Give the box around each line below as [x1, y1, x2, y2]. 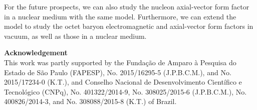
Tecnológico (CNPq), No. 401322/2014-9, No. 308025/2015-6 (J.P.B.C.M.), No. [4, 86, 247, 97]
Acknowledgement [4, 47, 68, 58]
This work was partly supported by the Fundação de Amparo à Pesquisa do [4, 57, 236, 67]
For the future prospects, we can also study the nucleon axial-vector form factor [4, 1, 249, 11]
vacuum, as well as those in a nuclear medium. [4, 30, 147, 41]
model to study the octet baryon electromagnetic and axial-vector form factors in [4, 21, 253, 31]
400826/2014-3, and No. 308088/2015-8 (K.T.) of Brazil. [4, 96, 177, 107]
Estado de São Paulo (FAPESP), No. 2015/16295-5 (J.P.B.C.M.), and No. [4, 67, 231, 77]
